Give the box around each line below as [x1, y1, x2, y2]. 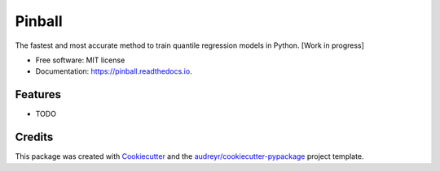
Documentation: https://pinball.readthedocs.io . [35, 66, 192, 76]
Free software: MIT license [35, 55, 125, 65]
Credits [15, 130, 54, 144]
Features [15, 88, 61, 101]
